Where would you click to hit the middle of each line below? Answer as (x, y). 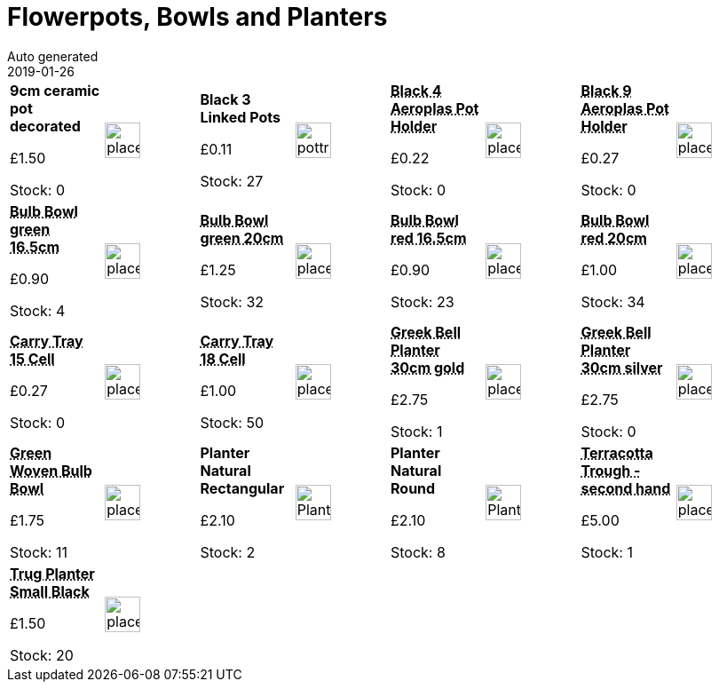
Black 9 (606, 90)
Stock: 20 (42, 655)
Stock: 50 (232, 422)
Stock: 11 (39, 552)
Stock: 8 (418, 552)
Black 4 (416, 90)
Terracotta (617, 452)
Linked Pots (240, 117)
